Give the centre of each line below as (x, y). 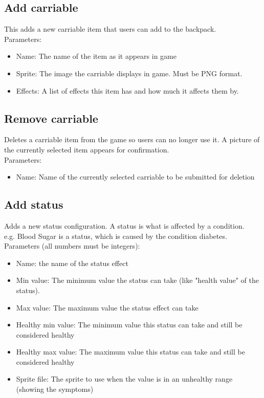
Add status (34, 204)
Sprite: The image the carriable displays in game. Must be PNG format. (129, 73)
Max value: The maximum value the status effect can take (107, 307)
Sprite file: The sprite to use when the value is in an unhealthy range (124, 379)
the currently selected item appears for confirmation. (87, 149)
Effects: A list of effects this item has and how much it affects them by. (127, 90)
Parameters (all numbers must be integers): (72, 246)
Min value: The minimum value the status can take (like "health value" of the (137, 280)
